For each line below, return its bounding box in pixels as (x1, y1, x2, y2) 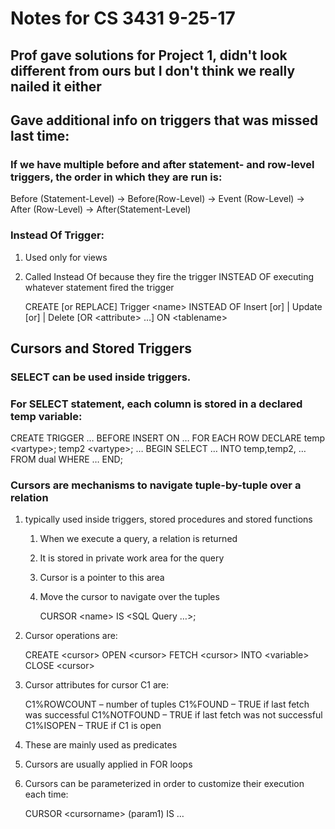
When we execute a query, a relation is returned (39, 533, 238, 545)
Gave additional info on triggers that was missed (10, 112, 319, 129)
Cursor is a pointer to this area (39, 572, 165, 584)
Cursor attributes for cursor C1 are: (24, 679, 170, 691)
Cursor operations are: (24, 630, 118, 642)
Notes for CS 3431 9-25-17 (10, 7, 236, 30)
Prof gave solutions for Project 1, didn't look (10, 47, 288, 64)
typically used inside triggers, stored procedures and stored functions (24, 513, 313, 526)
